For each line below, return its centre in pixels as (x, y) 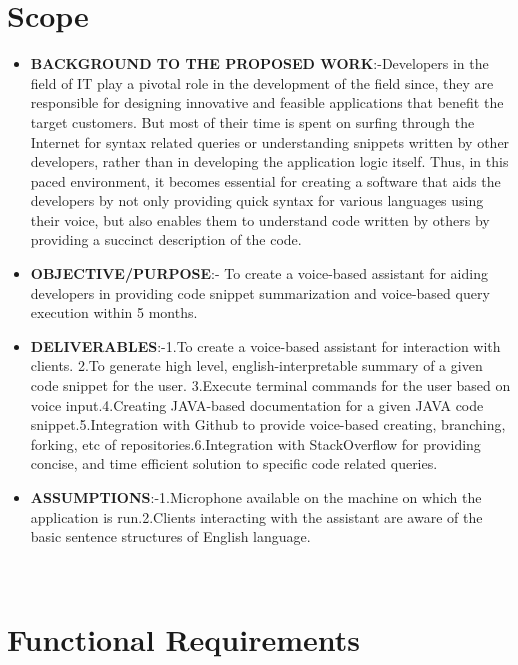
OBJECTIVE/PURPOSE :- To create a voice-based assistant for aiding (259, 273)
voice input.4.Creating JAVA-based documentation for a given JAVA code (257, 404)
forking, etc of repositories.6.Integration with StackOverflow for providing (255, 443)
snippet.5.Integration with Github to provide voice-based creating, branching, (268, 424)
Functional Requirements (183, 638)
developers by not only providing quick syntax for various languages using (257, 200)
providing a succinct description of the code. (166, 239)
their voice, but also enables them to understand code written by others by (260, 219)
